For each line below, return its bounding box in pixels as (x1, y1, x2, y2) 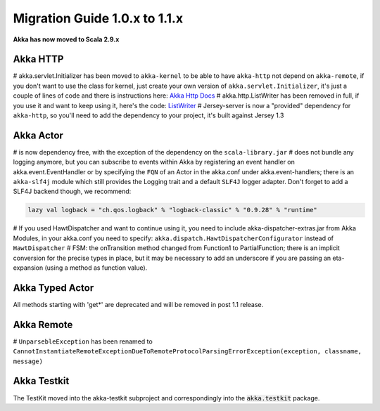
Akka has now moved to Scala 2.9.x (13, 35, 120, 44)
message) (13, 357, 44, 365)
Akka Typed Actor (13, 282, 94, 294)
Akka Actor (13, 129, 63, 141)
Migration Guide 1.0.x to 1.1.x (13, 11, 183, 26)
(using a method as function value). (44, 263, 148, 272)
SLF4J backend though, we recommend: (13, 187, 132, 196)
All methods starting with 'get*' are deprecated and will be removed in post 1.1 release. (13, 300, 264, 308)
